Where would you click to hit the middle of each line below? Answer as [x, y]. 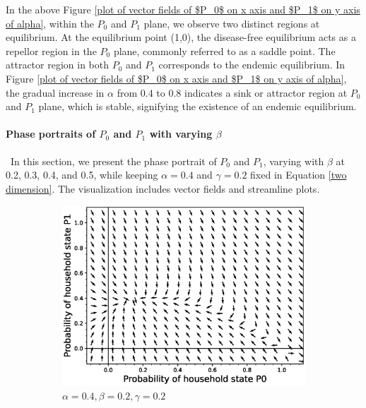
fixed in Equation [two [299, 175]
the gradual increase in [55, 92]
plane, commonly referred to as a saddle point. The [224, 50]
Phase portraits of [51, 134]
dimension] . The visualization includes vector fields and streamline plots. [163, 188]
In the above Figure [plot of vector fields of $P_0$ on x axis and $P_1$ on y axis [183, 9]
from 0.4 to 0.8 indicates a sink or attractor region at [232, 92]
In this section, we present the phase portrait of [113, 161]
